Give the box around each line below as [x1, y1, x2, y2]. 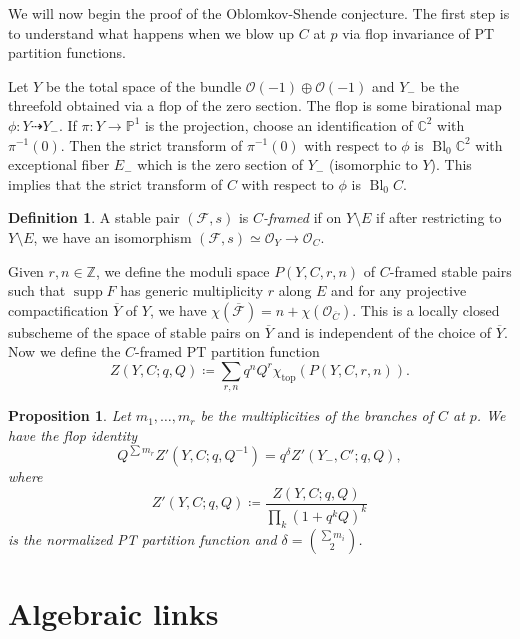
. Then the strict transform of [60, 134, 243, 155]
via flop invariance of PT [342, 22, 495, 43]
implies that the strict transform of [8, 173, 223, 194]
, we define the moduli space [95, 260, 270, 281]
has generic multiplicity [120, 280, 264, 301]
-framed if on [262, 207, 342, 228]
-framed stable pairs [389, 260, 512, 281]
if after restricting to [376, 207, 502, 228]
